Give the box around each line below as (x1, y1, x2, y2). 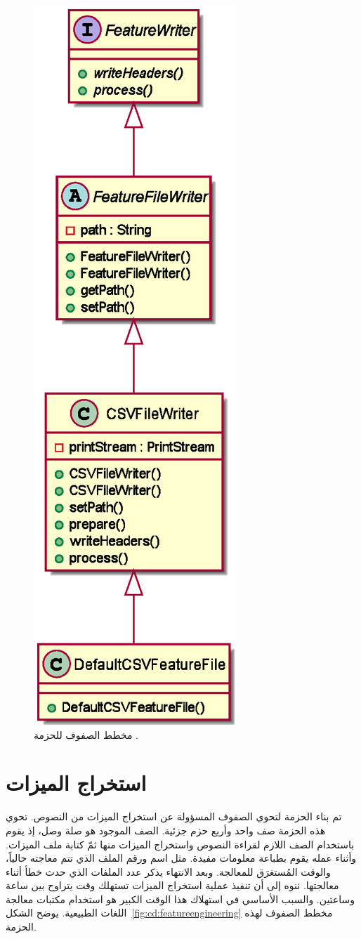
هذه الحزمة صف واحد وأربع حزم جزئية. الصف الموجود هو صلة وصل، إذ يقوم (6, 822, 326, 837)
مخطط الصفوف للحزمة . (34, 727, 138, 742)
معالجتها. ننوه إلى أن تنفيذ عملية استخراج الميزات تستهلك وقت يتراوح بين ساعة (6, 878, 339, 893)
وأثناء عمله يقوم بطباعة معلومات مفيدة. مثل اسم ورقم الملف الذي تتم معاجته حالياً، (6, 851, 357, 865)
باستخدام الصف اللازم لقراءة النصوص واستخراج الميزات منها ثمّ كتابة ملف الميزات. (6, 836, 355, 851)
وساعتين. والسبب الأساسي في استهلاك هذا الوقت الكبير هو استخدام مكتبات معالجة (6, 891, 355, 906)
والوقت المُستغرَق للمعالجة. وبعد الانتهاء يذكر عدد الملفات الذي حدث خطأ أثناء (6, 864, 331, 879)
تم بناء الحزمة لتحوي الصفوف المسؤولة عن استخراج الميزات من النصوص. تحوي (6, 809, 342, 824)
